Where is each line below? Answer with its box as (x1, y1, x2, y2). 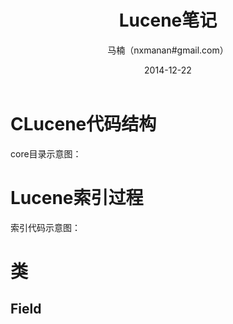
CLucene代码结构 (10, 112, 157, 135)
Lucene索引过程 (10, 186, 144, 209)
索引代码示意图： (10, 221, 81, 233)
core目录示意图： (10, 147, 82, 160)
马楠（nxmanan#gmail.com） (107, 44, 229, 56)
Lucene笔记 (118, 9, 218, 32)
